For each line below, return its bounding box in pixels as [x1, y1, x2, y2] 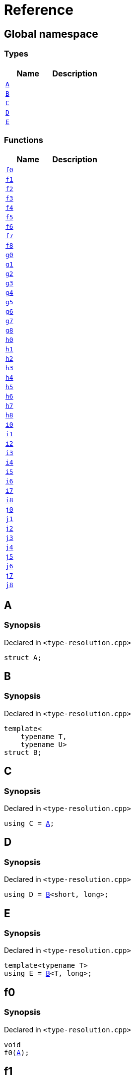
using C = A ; [4, 819, 55, 827]
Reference [4, 1, 73, 18]
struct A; [4, 653, 42, 662]
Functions [4, 135, 43, 145]
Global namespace [4, 27, 98, 40]
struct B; [4, 748, 42, 756]
